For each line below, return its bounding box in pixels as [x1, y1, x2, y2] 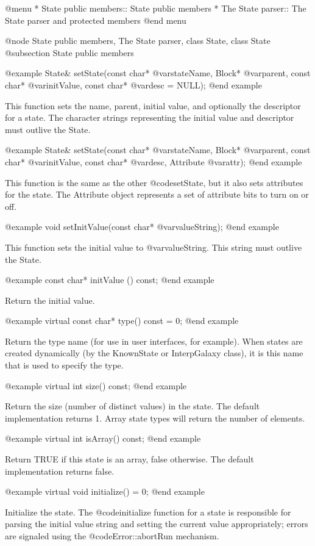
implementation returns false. [5, 464, 115, 477]
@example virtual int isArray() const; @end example [5, 432, 201, 445]
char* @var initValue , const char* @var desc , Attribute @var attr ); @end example [5, 155, 302, 168]
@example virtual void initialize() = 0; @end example [5, 485, 205, 498]
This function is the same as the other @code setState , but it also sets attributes [5, 176, 303, 189]
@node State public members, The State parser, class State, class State [5, 34, 271, 47]
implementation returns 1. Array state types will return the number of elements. [5, 411, 305, 424]
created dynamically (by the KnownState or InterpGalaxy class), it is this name [5, 347, 303, 359]
